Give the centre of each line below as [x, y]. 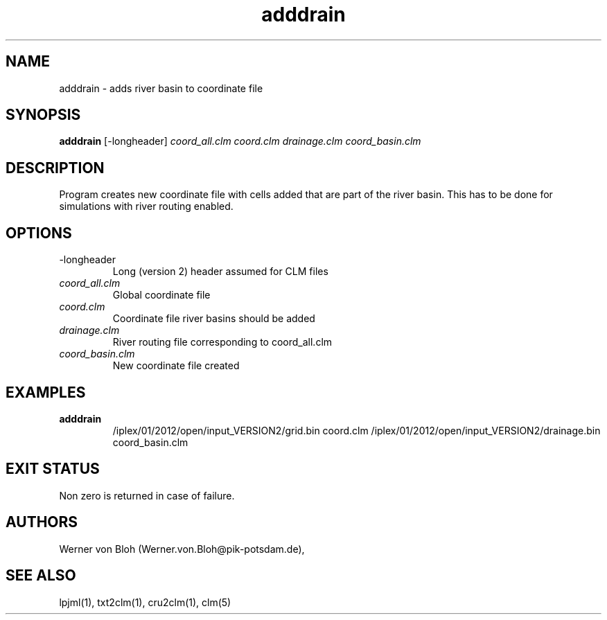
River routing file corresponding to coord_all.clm [222, 342]
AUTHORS [42, 522]
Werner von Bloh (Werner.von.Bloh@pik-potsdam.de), [182, 549]
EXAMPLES [46, 392]
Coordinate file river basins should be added [214, 319]
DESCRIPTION [55, 168]
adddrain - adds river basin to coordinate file [161, 88]
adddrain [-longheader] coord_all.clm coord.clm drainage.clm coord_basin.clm [240, 141]
